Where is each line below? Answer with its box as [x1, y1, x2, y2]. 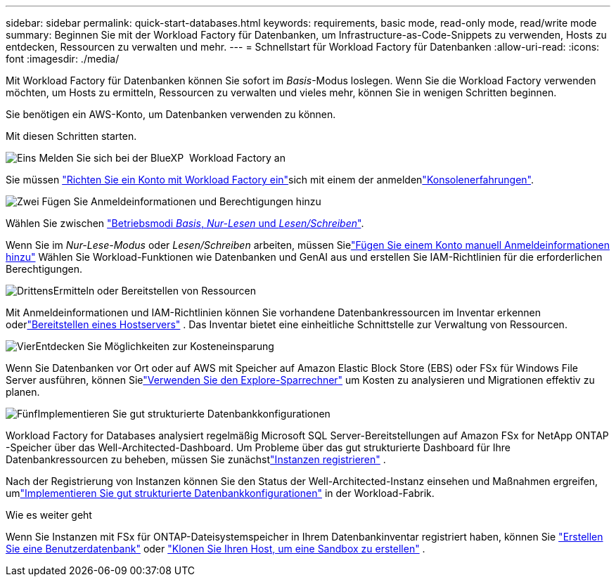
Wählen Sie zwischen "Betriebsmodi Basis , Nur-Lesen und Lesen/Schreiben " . [6, 217, 364, 229]
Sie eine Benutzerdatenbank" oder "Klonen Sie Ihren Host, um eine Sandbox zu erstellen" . [6, 543, 425, 555]
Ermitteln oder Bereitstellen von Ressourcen [53, 285, 257, 297]
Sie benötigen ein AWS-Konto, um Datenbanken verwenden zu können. [6, 108, 336, 120]
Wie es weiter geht [6, 509, 92, 521]
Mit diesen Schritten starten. [6, 130, 137, 142]
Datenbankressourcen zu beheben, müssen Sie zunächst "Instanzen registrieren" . [6, 453, 386, 465]
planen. [6, 386, 40, 398]
